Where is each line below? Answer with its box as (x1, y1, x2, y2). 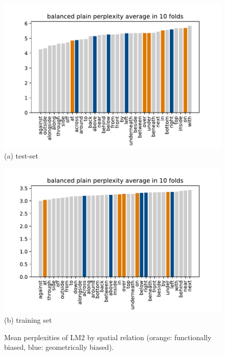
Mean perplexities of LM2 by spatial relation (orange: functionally (4, 331, 212, 342)
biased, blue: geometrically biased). (4, 342, 114, 352)
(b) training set (4, 315, 52, 325)
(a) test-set (4, 150, 39, 161)
